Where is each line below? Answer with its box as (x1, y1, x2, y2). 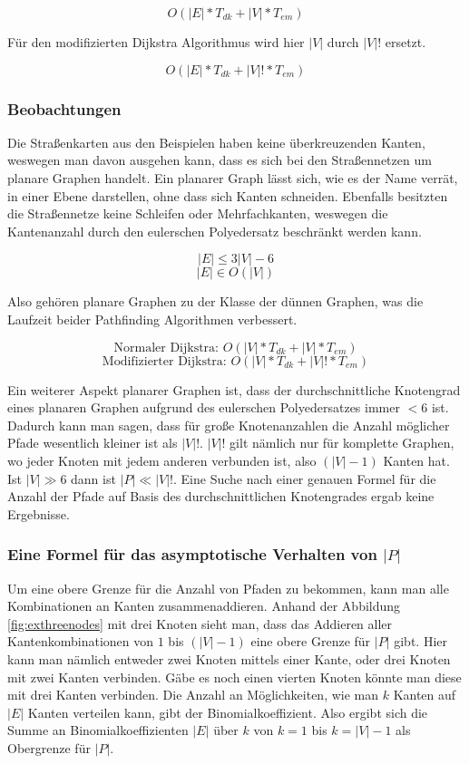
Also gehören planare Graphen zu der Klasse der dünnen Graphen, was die (7, 292, 424, 311)
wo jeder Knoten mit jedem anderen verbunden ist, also (7, 450, 317, 469)
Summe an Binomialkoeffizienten (7, 720, 189, 740)
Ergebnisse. (7, 504, 70, 523)
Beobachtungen (7, 97, 122, 120)
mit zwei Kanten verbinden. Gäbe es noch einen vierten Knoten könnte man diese (7, 667, 462, 686)
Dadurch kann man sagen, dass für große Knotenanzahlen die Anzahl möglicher (7, 415, 450, 434)
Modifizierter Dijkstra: (102, 354, 227, 368)
